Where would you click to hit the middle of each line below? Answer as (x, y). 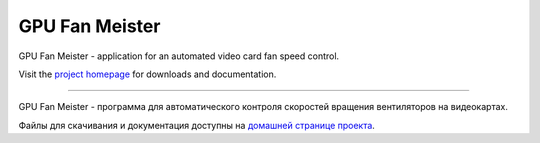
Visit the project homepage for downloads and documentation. (147, 74)
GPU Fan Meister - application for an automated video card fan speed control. (179, 56)
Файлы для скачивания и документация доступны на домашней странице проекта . (196, 125)
